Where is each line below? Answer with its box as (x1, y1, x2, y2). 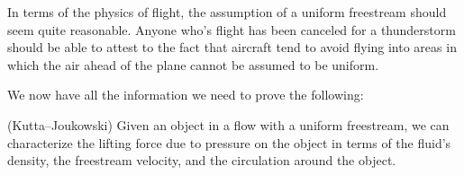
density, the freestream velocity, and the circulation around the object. (7, 151, 396, 170)
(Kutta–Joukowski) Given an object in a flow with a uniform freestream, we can (7, 115, 450, 134)
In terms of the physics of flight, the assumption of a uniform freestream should (7, 3, 447, 21)
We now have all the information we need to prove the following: (7, 85, 364, 104)
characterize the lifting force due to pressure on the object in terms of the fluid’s (7, 133, 451, 152)
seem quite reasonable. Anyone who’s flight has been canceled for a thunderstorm (7, 20, 456, 39)
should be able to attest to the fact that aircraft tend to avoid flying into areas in (7, 38, 457, 57)
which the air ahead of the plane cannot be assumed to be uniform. (7, 55, 379, 74)
